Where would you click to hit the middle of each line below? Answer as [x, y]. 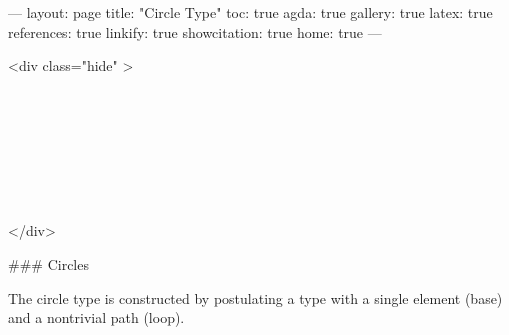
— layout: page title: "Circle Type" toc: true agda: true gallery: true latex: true [250, 12]
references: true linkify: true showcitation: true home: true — [195, 31]
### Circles [48, 263]
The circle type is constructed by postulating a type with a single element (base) [255, 297]
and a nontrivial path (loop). [96, 317]
